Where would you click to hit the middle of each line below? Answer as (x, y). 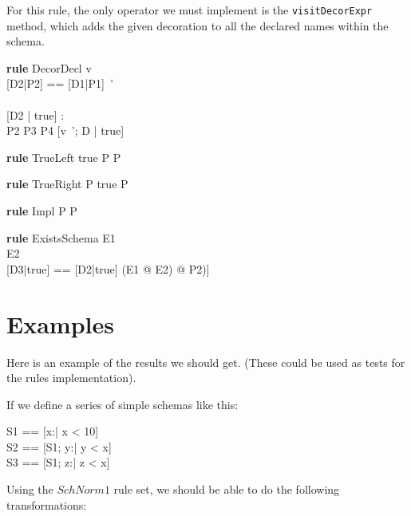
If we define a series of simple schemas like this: (123, 404)
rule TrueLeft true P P (64, 157)
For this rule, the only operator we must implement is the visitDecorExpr (190, 10)
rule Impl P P (42, 211)
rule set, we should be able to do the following (227, 489)
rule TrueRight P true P (67, 184)
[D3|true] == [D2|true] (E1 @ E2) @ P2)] (108, 268)
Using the (30, 489)
